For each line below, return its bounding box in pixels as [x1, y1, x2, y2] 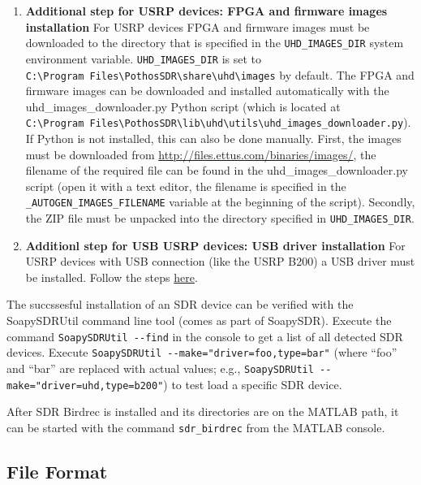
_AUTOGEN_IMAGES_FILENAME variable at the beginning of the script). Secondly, [25, 193, 415, 210]
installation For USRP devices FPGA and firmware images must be [25, 18, 370, 35]
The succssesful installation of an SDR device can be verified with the [6, 296, 354, 313]
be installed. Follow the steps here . [25, 268, 198, 285]
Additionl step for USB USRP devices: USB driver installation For [25, 236, 406, 253]
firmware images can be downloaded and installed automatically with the [25, 82, 389, 99]
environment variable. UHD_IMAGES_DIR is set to [25, 50, 262, 67]
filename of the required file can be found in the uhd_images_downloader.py [25, 162, 408, 179]
